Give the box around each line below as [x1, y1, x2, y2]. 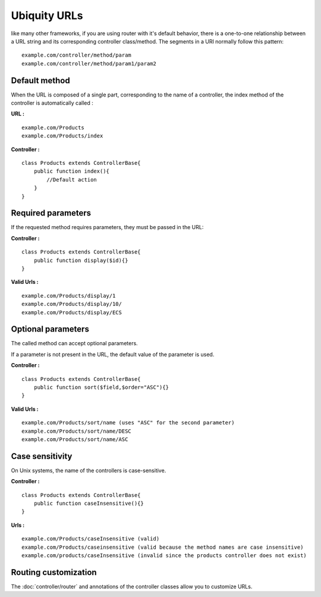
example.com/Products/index [21, 133, 103, 139]
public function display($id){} [33, 257, 128, 264]
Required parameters [11, 208, 92, 218]
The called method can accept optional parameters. [11, 340, 138, 347]
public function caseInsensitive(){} [33, 500, 144, 507]
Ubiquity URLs [11, 9, 83, 22]
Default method [11, 75, 71, 86]
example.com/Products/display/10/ [21, 301, 122, 308]
